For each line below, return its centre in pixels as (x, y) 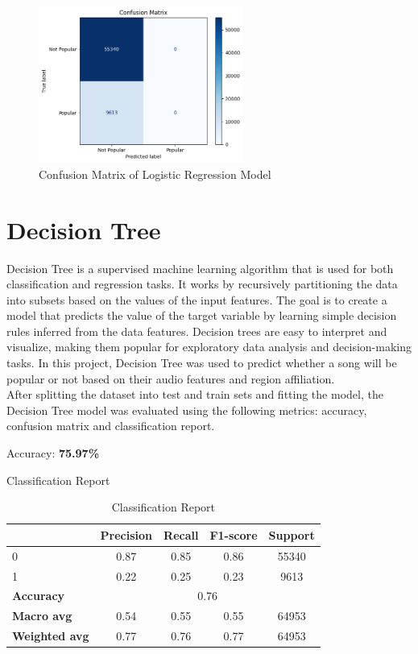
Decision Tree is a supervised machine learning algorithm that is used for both (200, 268)
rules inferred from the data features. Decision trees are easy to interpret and (197, 331)
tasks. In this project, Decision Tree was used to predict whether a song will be (202, 363)
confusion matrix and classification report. (111, 426)
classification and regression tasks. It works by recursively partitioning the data (202, 284)
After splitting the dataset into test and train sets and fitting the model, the (195, 394)
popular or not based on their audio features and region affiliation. (171, 378)
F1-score (234, 534)
